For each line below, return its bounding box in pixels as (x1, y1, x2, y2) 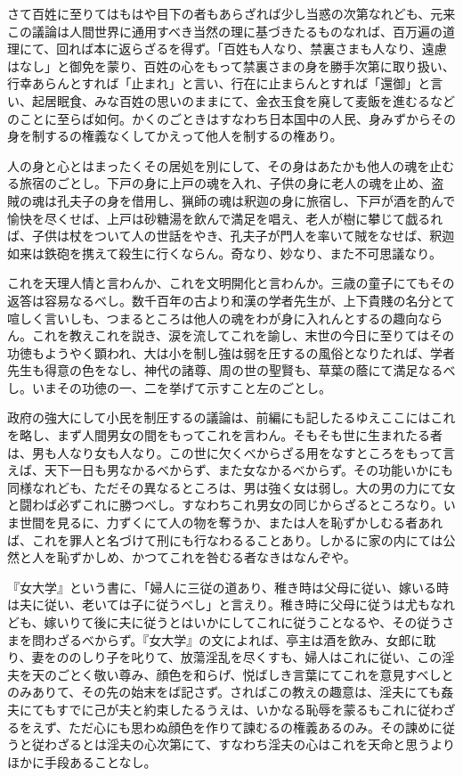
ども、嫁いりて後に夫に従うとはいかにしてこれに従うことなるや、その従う (7, 613, 443, 631)
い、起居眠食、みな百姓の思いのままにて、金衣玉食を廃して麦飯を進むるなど (7, 91, 455, 110)
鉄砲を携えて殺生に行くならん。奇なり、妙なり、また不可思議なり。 (44, 243, 442, 262)
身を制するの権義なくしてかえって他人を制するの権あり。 (7, 127, 343, 145)
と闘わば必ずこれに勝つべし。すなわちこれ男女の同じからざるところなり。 (7, 495, 443, 514)
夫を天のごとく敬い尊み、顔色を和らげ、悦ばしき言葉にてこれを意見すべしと (7, 665, 454, 683)
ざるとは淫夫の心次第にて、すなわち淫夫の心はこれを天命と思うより (56, 735, 456, 754)
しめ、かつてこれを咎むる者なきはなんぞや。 (93, 548, 356, 567)
